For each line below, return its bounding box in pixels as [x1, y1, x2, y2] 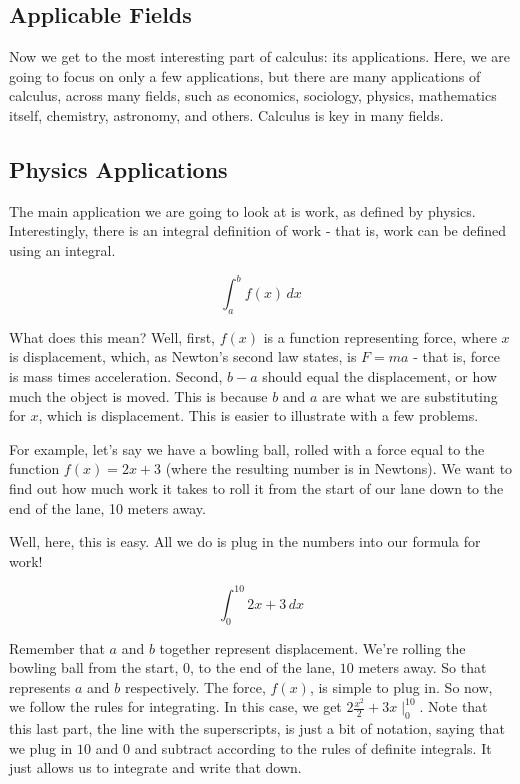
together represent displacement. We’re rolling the [159, 637, 466, 658]
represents [9, 676, 71, 697]
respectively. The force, [124, 676, 266, 697]
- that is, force [413, 346, 500, 367]
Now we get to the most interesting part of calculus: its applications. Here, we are [9, 46, 510, 67]
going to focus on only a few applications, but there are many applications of [9, 65, 481, 86]
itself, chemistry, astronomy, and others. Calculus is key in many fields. [9, 104, 444, 125]
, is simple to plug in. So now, [309, 676, 493, 697]
